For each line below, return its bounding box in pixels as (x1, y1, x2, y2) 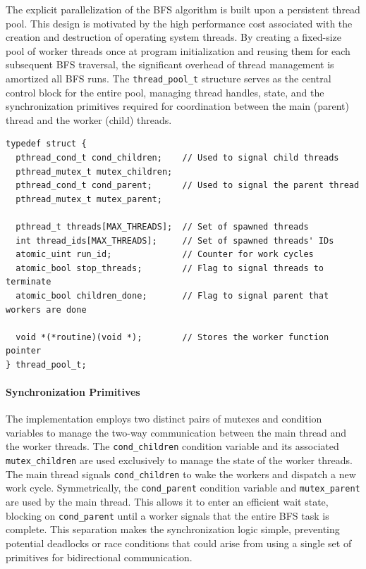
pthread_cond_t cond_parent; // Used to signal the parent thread (16, 180, 360, 191)
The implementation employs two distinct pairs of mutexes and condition (6, 411, 322, 426)
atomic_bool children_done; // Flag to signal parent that (16, 290, 329, 301)
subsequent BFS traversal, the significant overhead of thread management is (6, 57, 334, 72)
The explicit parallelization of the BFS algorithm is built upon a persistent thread (6, 2, 360, 16)
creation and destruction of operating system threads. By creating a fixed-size (6, 30, 341, 44)
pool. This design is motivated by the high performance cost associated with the (6, 15, 353, 30)
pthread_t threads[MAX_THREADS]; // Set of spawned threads (16, 221, 309, 232)
